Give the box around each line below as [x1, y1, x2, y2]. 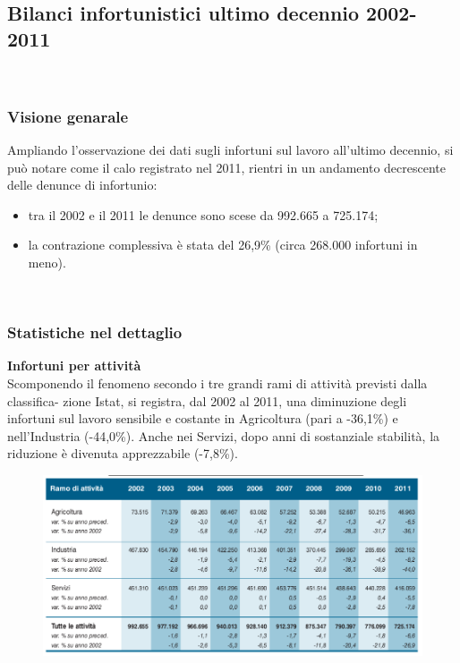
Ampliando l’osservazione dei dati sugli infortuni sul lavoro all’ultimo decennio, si [7, 140, 454, 158]
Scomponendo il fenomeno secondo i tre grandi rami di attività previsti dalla [7, 373, 428, 392]
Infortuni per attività [7, 356, 141, 375]
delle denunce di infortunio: [7, 175, 158, 194]
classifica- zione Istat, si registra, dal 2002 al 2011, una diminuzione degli [7, 391, 407, 410]
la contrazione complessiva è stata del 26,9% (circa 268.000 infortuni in [28, 235, 418, 254]
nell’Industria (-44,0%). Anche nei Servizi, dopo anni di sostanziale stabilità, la [7, 426, 440, 445]
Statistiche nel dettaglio [7, 321, 183, 344]
